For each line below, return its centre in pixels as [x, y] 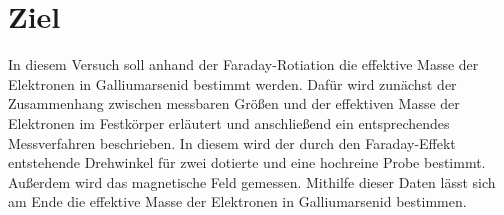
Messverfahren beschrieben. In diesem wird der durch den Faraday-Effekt [232, 142]
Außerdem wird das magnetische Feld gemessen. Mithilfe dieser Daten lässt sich [252, 181]
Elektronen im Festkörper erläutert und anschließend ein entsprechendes [229, 122]
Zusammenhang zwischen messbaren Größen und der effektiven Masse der [234, 103]
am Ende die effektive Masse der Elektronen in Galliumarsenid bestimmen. [237, 201]
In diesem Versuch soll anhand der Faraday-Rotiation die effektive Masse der [243, 64]
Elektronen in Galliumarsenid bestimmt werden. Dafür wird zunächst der [232, 83]
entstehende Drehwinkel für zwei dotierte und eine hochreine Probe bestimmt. [247, 162]
